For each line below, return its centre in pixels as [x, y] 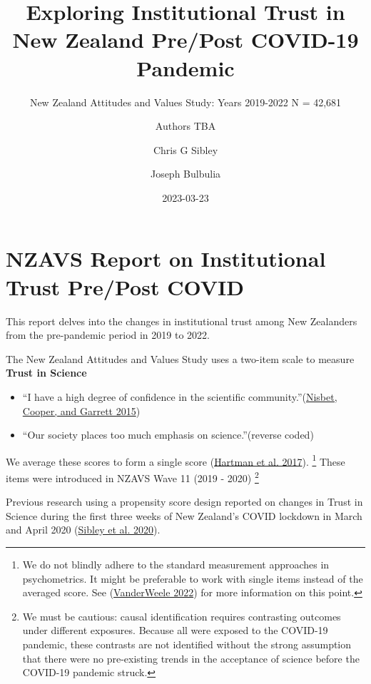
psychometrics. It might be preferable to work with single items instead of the [193, 578]
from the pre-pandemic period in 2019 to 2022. [108, 335]
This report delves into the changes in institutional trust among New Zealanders [182, 321]
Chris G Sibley [185, 149]
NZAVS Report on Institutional [166, 259]
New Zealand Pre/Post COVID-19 [185, 40]
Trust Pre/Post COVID [125, 286]
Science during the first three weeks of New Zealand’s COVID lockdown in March [184, 515]
